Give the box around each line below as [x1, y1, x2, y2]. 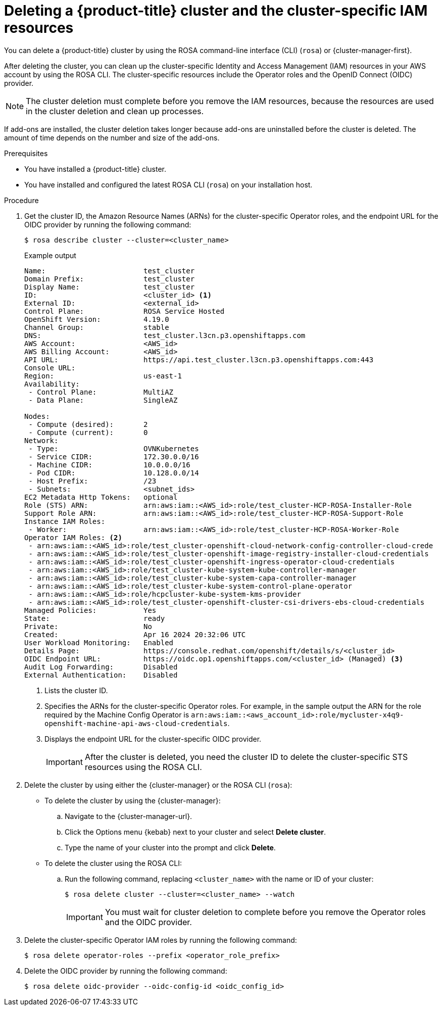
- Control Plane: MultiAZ [28, 388, 174, 396]
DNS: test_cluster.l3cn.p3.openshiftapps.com [24, 331, 306, 340]
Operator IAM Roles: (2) [24, 533, 122, 542]
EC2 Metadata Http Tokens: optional [24, 493, 178, 501]
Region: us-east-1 [24, 371, 182, 380]
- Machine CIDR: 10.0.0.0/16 [28, 460, 190, 469]
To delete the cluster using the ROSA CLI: [44, 858, 182, 868]
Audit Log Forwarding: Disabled [24, 662, 178, 671]
